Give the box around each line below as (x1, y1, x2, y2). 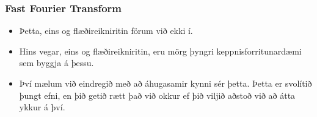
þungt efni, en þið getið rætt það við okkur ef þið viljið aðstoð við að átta (19, 89, 296, 101)
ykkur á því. (19, 101, 65, 113)
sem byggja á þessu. (19, 56, 94, 69)
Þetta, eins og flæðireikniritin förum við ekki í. (19, 24, 193, 37)
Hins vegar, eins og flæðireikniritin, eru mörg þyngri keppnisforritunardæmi (19, 44, 302, 57)
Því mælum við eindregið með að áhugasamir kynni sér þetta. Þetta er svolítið (19, 77, 312, 89)
